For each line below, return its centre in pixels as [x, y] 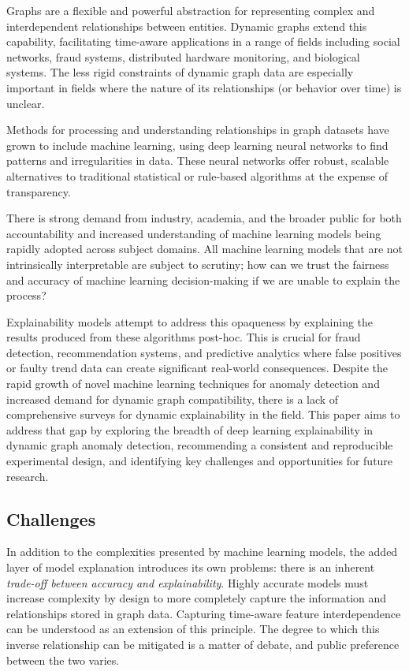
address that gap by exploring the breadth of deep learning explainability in [190, 429]
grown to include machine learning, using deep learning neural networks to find [197, 145]
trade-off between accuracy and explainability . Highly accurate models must [188, 582]
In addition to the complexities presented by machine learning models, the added [202, 552]
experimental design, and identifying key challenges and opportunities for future [200, 461]
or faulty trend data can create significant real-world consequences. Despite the [197, 368]
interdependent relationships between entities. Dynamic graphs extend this [187, 26]
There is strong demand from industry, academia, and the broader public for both [204, 218]
